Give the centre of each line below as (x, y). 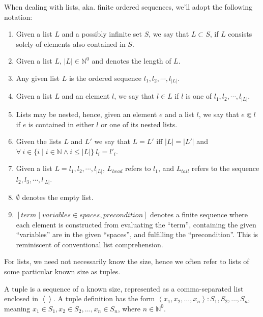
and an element (86, 96)
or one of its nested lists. (139, 124)
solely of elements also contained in (71, 44)
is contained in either (61, 124)
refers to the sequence (225, 168)
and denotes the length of (131, 61)
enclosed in (21, 298)
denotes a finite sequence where (199, 214)
